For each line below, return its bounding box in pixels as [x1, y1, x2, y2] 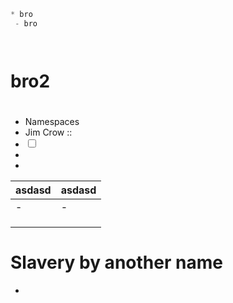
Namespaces [24, 116, 80, 128]
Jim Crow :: [24, 126, 73, 139]
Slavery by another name [10, 251, 223, 274]
